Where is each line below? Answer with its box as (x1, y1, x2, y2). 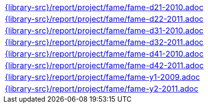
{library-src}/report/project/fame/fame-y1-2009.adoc (5, 72, 200, 82)
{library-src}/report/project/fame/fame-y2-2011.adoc (5, 84, 199, 93)
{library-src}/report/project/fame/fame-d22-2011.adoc (5, 14, 204, 24)
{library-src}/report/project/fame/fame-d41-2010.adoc (5, 49, 204, 59)
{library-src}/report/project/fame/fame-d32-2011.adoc (5, 37, 204, 47)
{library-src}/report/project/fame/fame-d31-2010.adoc (5, 26, 204, 35)
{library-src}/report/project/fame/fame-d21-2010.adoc (5, 2, 204, 12)
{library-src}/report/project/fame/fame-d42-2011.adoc (5, 61, 204, 70)
